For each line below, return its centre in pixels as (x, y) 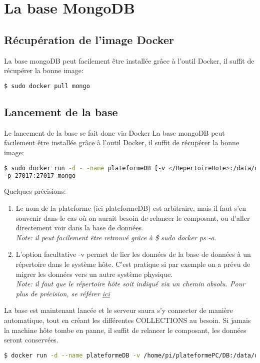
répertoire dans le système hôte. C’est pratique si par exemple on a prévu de (133, 264)
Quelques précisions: (35, 191)
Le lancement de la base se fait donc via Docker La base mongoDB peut (114, 132)
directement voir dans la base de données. (79, 228)
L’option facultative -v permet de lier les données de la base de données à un (133, 254)
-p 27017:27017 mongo (40, 175)
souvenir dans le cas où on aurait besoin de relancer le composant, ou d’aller (133, 218)
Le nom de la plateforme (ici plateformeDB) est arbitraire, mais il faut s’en (131, 208)
